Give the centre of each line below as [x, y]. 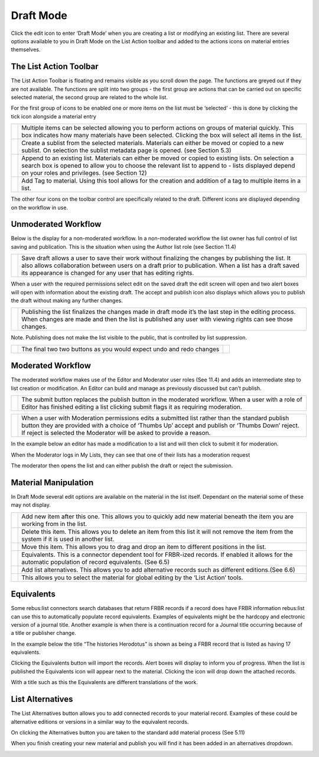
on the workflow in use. [39, 207]
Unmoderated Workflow [56, 224]
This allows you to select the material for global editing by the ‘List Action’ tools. [132, 578]
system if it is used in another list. [68, 539]
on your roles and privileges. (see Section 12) [84, 173]
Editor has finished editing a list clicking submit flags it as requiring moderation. [132, 407]
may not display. [31, 505]
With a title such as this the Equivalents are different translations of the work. [104, 682]
